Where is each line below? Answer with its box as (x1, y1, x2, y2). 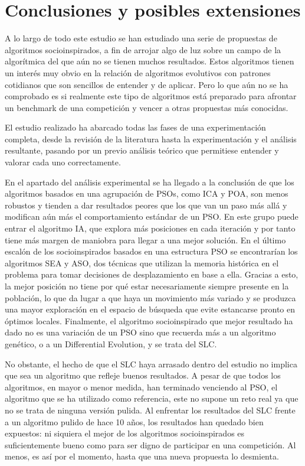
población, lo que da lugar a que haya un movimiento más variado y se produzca (5, 291, 296, 304)
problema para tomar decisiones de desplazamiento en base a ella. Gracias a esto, (5, 268, 299, 281)
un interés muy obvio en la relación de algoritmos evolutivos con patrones (5, 66, 271, 79)
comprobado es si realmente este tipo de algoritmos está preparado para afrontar (5, 90, 297, 102)
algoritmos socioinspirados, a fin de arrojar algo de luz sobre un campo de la (5, 43, 281, 56)
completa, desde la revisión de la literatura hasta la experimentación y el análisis (5, 132, 297, 145)
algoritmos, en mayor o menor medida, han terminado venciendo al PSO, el (5, 380, 278, 393)
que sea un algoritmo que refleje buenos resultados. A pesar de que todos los (5, 369, 281, 382)
